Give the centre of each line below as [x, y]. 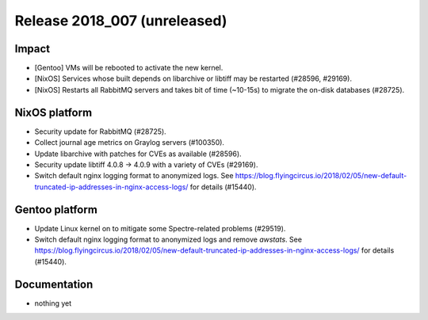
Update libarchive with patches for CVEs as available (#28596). [138, 154]
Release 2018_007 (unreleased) [121, 21]
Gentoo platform [56, 210]
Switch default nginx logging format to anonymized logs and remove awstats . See [168, 239]
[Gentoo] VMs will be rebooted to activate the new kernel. [129, 68]
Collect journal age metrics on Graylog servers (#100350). [130, 143]
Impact [32, 49]
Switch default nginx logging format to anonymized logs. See [134, 176]
